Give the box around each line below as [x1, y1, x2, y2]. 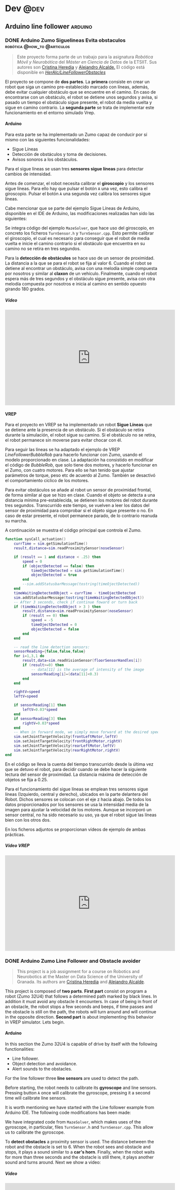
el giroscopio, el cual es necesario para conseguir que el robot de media [5, 235, 150, 241]
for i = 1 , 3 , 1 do [14, 654, 45, 658]
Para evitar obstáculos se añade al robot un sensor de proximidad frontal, [5, 487, 152, 493]
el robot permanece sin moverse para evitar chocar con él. [5, 437, 122, 443]
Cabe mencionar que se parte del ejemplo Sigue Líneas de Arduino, [5, 205, 140, 211]
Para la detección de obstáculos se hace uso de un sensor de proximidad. [5, 255, 155, 261]
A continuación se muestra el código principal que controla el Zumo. [5, 527, 142, 533]
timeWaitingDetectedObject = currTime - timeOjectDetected [14, 590, 136, 595]
